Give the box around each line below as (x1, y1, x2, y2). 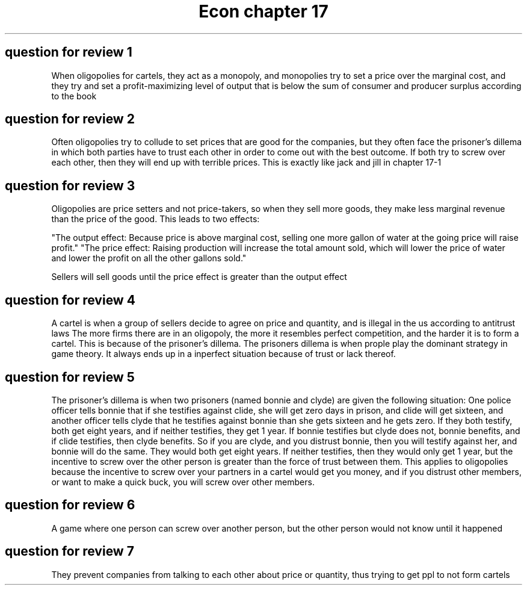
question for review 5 (5, 369, 135, 385)
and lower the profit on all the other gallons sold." (51, 253, 247, 264)
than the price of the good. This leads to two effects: (51, 214, 260, 225)
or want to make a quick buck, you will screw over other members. (51, 476, 315, 487)
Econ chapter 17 (199, 1, 328, 22)
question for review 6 (5, 497, 135, 513)
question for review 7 (5, 544, 134, 559)
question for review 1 (5, 45, 132, 60)
